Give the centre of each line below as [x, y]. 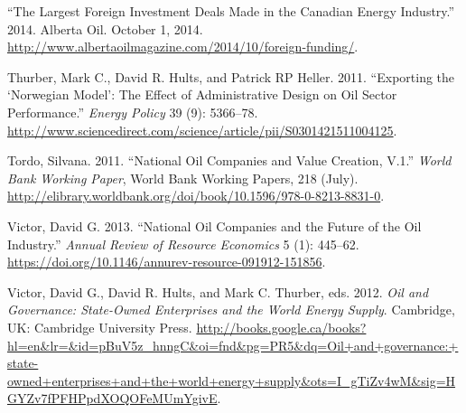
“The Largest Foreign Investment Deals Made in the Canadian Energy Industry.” [231, 11]
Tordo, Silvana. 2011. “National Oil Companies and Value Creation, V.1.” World [229, 160]
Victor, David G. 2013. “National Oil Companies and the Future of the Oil [214, 225]
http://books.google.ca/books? [281, 327]
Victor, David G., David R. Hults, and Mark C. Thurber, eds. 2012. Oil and [218, 291]
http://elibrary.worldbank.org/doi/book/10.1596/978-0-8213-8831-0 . [196, 196]
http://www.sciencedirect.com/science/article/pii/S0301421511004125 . [202, 130]
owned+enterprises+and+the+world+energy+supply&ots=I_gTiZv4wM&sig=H [232, 380]
